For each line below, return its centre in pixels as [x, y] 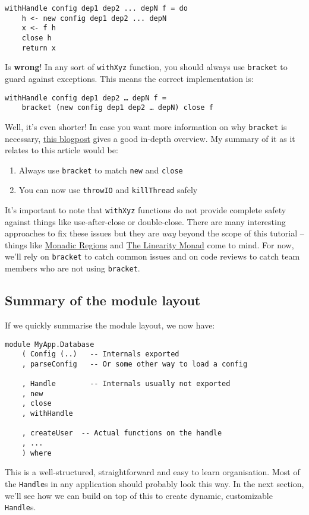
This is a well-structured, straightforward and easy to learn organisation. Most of [152, 472]
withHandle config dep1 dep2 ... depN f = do [96, 8]
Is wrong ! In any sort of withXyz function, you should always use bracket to [146, 67]
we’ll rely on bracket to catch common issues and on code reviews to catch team [152, 256]
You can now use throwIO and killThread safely [108, 190]
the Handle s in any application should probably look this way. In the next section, [154, 484]
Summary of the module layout [103, 300]
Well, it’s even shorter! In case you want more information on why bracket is [146, 126]
